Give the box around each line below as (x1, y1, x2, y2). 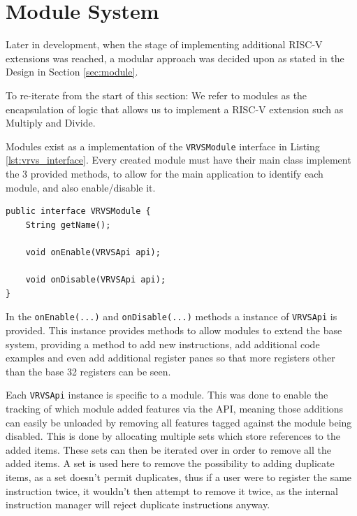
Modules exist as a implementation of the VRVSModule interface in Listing (6, 138, 320, 153)
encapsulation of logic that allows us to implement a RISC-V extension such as (6, 101, 344, 116)
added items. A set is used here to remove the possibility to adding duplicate (6, 456, 335, 471)
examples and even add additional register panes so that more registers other (6, 350, 335, 365)
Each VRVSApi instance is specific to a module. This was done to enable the (6, 387, 328, 402)
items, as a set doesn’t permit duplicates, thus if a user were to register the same (6, 469, 352, 484)
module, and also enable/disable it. (6, 180, 156, 194)
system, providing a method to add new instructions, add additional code (6, 336, 320, 351)
